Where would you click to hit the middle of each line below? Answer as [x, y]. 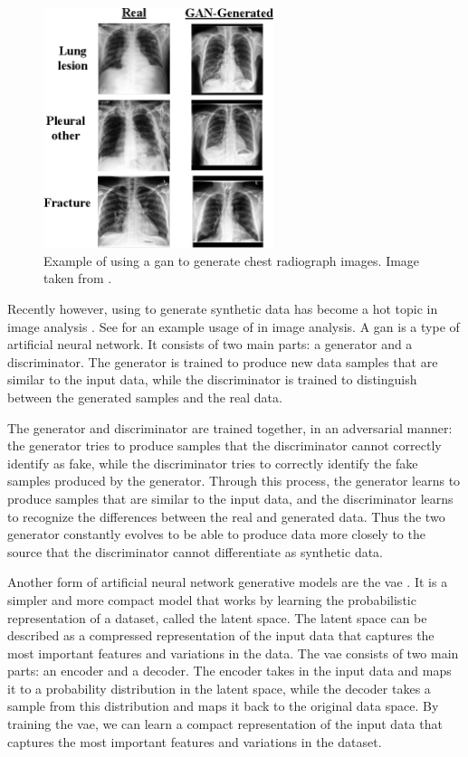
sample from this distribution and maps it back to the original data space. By [223, 706]
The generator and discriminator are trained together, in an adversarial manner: [230, 427]
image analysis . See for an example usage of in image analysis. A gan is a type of [234, 326]
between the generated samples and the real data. [145, 397]
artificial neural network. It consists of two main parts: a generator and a [210, 344]
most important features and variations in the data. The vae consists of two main [233, 653]
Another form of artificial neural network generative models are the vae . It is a [228, 582]
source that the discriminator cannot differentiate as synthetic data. [196, 551]
